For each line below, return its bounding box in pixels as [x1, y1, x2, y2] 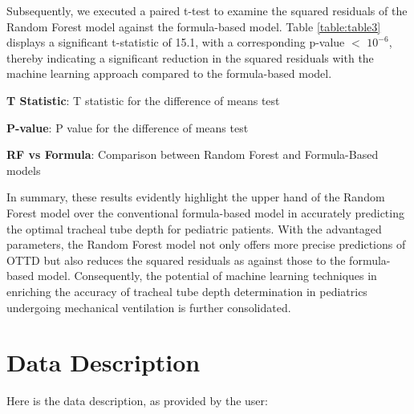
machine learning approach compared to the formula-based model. [6, 65, 332, 82]
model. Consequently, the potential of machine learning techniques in [37, 267, 377, 284]
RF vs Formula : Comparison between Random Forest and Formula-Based [6, 146, 379, 163]
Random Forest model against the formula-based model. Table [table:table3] [6, 18, 381, 34]
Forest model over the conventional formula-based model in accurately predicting [6, 204, 404, 221]
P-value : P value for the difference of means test [6, 119, 249, 136]
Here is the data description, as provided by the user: [6, 392, 268, 409]
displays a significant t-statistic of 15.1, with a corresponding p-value [6, 34, 345, 51]
